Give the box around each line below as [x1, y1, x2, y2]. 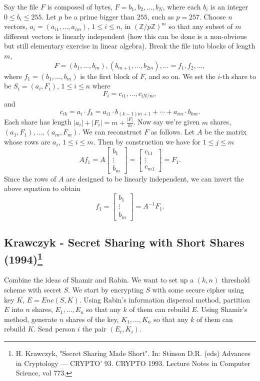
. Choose [199, 11, 226, 21]
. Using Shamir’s [196, 304, 247, 314]
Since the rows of [4, 173, 56, 183]
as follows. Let [150, 126, 195, 137]
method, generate [4, 313, 57, 324]
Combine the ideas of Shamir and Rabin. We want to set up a [4, 274, 194, 285]
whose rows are [4, 136, 50, 147]
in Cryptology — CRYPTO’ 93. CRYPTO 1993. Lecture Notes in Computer [15, 357, 250, 368]
